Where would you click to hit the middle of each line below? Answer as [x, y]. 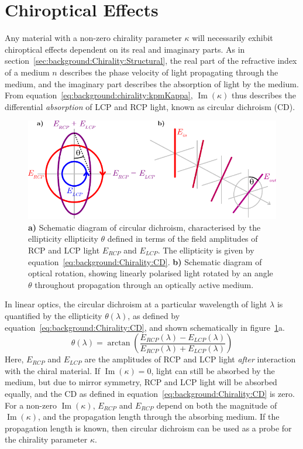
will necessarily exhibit [233, 38]
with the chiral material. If [53, 370]
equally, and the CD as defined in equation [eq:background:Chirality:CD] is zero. [150, 393]
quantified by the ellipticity [54, 315]
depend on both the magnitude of [217, 405]
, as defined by [154, 315]
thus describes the [264, 95]
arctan [119, 343]
